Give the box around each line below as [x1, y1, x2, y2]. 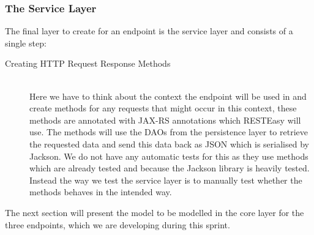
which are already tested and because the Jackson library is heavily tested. [29, 162, 310, 174]
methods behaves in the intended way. [29, 185, 172, 198]
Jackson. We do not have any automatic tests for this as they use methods [29, 149, 308, 162]
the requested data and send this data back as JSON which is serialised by [29, 137, 309, 150]
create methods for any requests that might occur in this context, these [29, 102, 297, 114]
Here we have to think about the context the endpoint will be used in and [29, 89, 307, 102]
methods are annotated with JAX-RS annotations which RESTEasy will [29, 113, 301, 126]
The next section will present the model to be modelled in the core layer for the [5, 206, 304, 218]
